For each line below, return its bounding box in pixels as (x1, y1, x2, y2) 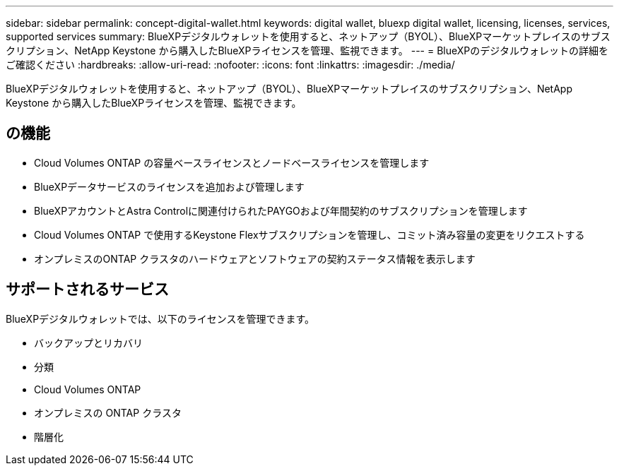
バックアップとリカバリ (34, 336, 143, 349)
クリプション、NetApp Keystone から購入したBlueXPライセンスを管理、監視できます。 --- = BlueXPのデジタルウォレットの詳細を (6, 44, 609, 56)
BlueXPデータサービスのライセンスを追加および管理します (34, 180, 305, 193)
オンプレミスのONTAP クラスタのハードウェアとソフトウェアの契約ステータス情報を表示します (34, 252, 476, 265)
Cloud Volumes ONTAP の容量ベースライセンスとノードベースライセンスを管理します (34, 156, 430, 169)
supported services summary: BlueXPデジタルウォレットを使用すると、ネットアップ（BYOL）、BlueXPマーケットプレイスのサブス (6, 30, 611, 42)
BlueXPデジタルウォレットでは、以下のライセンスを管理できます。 (6, 312, 315, 325)
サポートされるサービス (6, 280, 169, 299)
